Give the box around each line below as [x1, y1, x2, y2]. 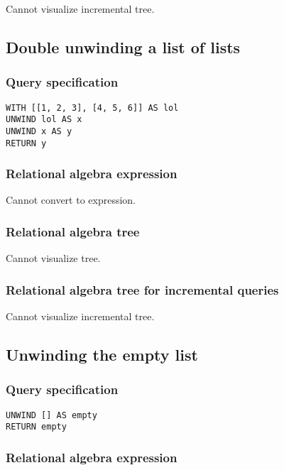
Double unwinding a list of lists [6, 35, 241, 58]
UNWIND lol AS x [6, 114, 82, 125]
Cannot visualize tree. [6, 251, 101, 266]
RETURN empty [6, 422, 67, 432]
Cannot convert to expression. [6, 192, 136, 207]
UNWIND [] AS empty [6, 410, 97, 420]
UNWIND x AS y [6, 126, 72, 136]
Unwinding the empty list [6, 344, 198, 366]
